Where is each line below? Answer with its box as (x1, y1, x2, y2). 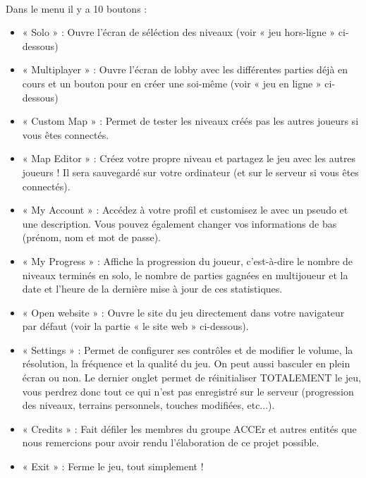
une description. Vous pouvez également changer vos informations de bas (22, 216, 337, 231)
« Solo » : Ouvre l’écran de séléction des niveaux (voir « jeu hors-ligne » (22, 25, 336, 39)
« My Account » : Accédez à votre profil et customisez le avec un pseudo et (22, 202, 348, 217)
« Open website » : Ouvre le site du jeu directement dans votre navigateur (22, 305, 345, 319)
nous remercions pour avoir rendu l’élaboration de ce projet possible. (22, 435, 319, 450)
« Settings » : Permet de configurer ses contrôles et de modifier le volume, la (22, 342, 353, 357)
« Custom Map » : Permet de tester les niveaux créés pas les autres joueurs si (22, 114, 359, 128)
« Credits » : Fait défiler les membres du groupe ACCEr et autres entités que (22, 421, 357, 436)
